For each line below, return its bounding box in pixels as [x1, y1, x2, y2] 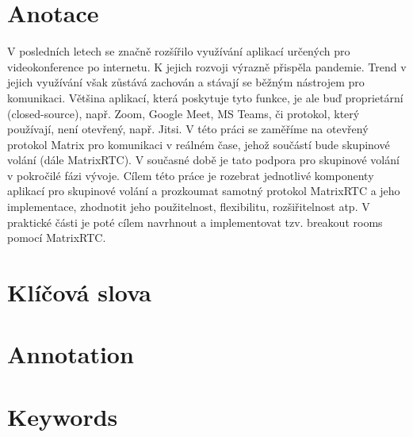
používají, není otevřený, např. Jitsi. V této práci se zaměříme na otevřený [7, 121, 369, 137]
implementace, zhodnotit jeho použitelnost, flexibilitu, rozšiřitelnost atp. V [7, 198, 370, 215]
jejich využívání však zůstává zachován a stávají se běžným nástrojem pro [7, 74, 365, 90]
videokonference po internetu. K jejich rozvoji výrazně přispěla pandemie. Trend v [7, 58, 407, 75]
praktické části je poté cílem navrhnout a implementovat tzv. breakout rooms [7, 213, 383, 230]
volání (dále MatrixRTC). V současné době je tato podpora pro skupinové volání [7, 151, 400, 168]
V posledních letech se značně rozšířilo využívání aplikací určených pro [7, 43, 350, 59]
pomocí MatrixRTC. [7, 229, 106, 246]
